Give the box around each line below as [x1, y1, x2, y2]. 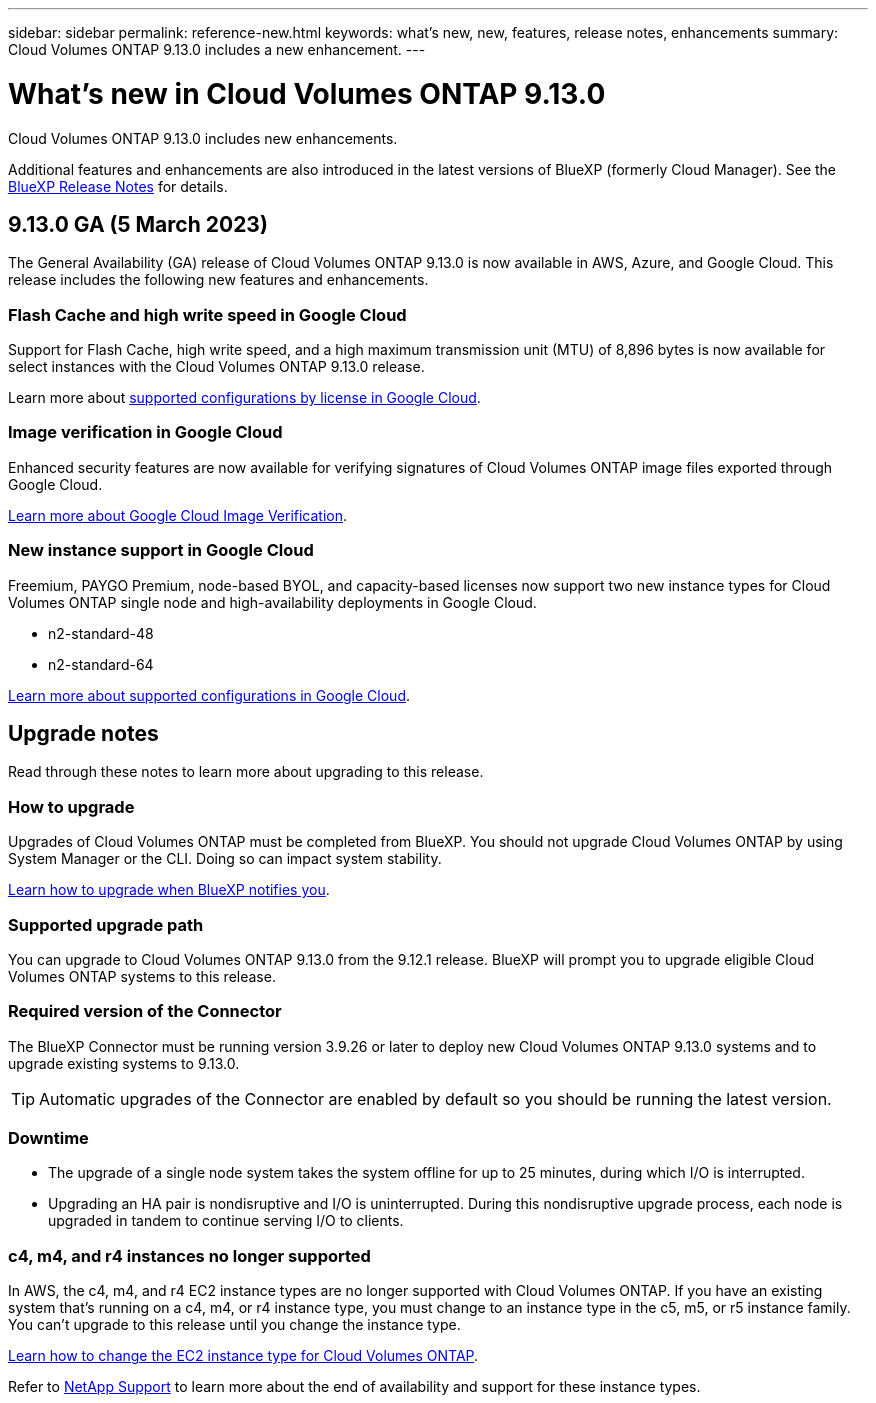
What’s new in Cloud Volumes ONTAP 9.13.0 [8, 76, 606, 111]
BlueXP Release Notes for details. [8, 177, 228, 195]
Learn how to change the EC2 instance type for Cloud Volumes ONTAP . [8, 1347, 479, 1365]
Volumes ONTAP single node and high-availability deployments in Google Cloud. [8, 593, 537, 611]
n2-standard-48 [48, 624, 154, 642]
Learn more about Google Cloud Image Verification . [8, 506, 348, 524]
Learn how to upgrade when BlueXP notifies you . [8, 881, 330, 899]
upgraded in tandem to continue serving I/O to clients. [48, 1212, 404, 1230]
